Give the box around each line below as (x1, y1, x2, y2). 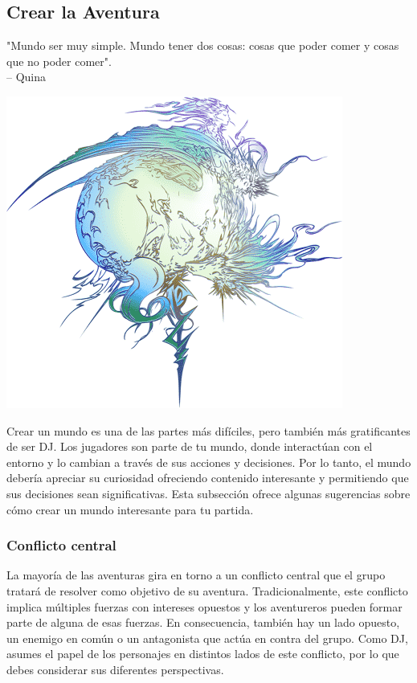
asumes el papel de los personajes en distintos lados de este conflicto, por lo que (6, 645, 399, 662)
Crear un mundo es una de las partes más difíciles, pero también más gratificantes (6, 422, 411, 439)
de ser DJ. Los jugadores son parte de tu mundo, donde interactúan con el (6, 438, 373, 455)
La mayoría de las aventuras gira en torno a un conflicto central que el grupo (6, 566, 386, 583)
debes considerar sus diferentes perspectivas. (6, 661, 224, 677)
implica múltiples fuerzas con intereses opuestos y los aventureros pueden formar (6, 598, 403, 615)
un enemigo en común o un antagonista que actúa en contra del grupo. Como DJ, (6, 629, 408, 646)
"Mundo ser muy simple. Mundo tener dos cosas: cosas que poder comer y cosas (6, 37, 399, 54)
